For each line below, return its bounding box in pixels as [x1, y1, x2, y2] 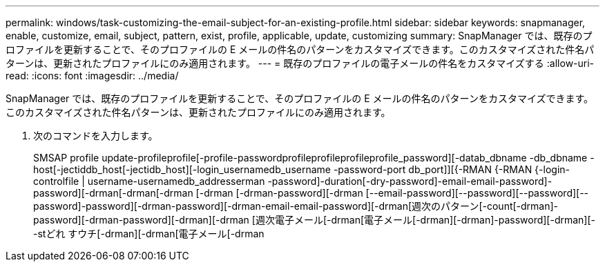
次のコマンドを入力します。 [33, 130, 158, 141]
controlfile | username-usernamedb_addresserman [33, 175, 265, 187]
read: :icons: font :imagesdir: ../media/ [6, 70, 179, 81]
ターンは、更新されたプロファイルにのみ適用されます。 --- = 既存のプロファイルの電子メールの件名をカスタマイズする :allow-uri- [6, 57, 595, 69]
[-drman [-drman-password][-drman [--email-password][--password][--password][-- [195, 187, 589, 199]
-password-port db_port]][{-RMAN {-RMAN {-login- [333, 164, 570, 175]
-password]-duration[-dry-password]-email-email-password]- [267, 175, 553, 187]
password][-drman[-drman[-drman [33, 187, 193, 199]
